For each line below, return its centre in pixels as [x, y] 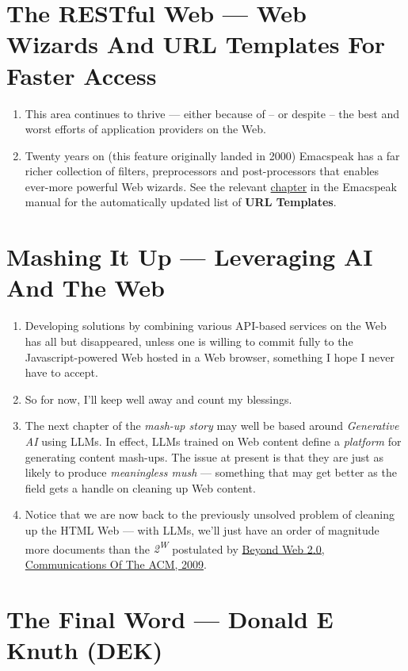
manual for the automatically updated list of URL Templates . [181, 202]
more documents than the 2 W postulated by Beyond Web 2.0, [175, 547]
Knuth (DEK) [85, 649]
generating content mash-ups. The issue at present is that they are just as [204, 456]
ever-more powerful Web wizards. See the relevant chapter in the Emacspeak [211, 186]
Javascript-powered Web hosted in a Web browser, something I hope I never [210, 357]
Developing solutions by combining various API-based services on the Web [206, 326]
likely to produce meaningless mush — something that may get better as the [211, 472]
